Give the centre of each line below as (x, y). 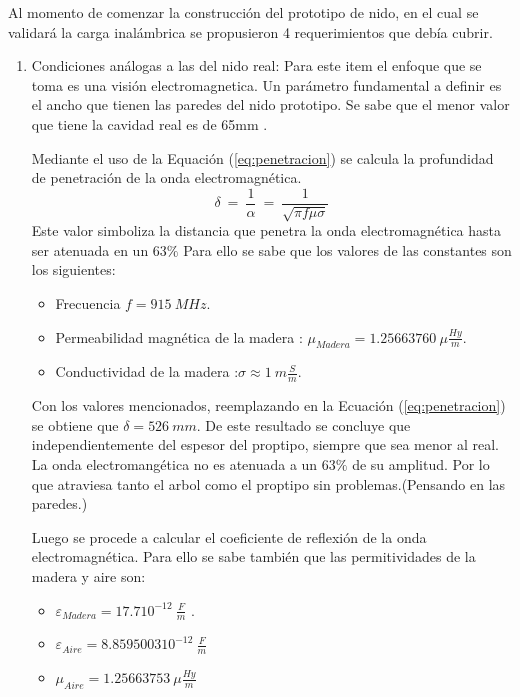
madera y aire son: (88, 575)
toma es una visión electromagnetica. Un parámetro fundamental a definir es (266, 84)
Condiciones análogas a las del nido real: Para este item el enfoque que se (256, 65)
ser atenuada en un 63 (99, 249)
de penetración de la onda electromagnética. (166, 177)
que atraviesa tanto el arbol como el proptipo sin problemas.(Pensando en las (268, 483)
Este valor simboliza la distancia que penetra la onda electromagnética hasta (266, 230)
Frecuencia (88, 302)
